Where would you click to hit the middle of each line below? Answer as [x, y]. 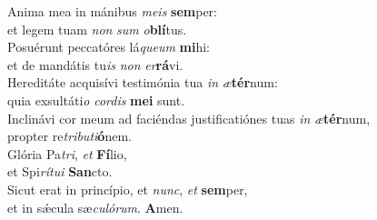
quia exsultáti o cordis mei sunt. [96, 100]
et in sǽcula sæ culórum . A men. [95, 207]
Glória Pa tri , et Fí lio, [67, 153]
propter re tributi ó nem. [69, 136]
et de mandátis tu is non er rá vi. [95, 64]
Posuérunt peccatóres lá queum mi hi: [109, 47]
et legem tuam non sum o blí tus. [97, 29]
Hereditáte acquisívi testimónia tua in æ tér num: [143, 82]
